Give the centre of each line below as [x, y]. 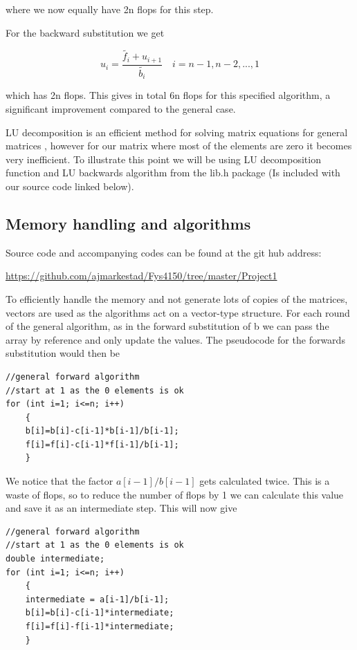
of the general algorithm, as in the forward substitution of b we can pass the [167, 326]
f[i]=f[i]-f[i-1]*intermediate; [100, 627]
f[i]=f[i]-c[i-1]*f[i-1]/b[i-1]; [102, 444]
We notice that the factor [59, 481]
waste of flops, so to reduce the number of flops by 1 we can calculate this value [175, 494]
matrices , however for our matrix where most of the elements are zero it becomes [179, 146]
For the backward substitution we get [85, 32]
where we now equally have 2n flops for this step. [110, 9]
